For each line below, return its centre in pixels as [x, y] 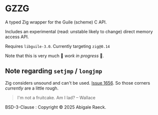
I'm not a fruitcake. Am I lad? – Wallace [56, 97]
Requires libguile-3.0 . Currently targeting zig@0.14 [58, 46]
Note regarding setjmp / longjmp [53, 71]
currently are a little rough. [32, 88]
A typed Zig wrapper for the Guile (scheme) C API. [56, 22]
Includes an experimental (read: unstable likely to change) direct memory [79, 31]
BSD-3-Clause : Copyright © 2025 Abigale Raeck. [56, 107]
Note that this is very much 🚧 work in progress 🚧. [54, 56]
